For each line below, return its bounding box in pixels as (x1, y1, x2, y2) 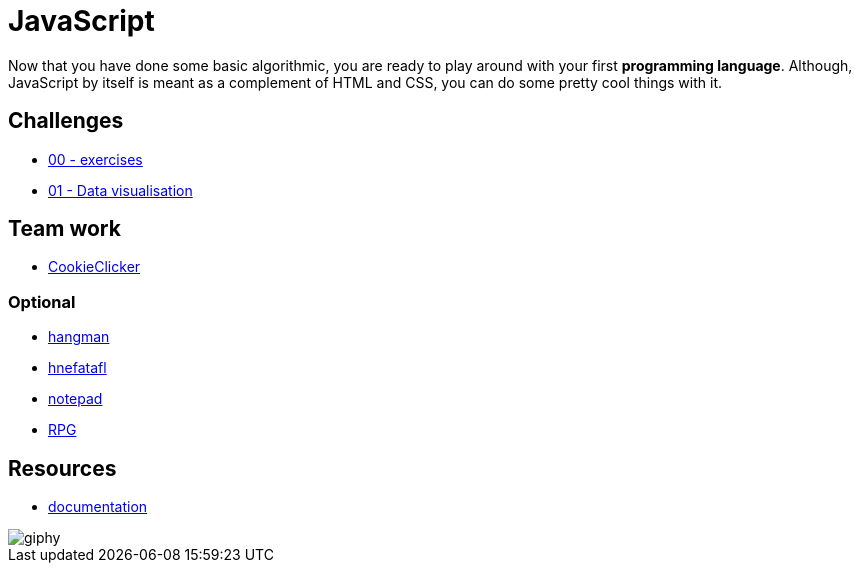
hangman (48, 328, 110, 346)
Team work (8, 216, 121, 242)
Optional (8, 291, 76, 312)
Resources (8, 455, 117, 481)
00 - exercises (48, 150, 143, 168)
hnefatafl (48, 359, 107, 377)
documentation (48, 498, 148, 516)
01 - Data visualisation (48, 181, 193, 199)
